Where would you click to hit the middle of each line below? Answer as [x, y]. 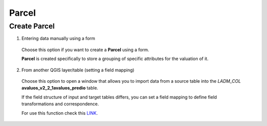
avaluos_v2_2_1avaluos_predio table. [60, 88]
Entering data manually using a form [58, 38]
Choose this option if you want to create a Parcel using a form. [85, 50]
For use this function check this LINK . [60, 113]
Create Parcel [32, 26]
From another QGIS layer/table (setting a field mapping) [78, 70]
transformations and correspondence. [60, 104]
